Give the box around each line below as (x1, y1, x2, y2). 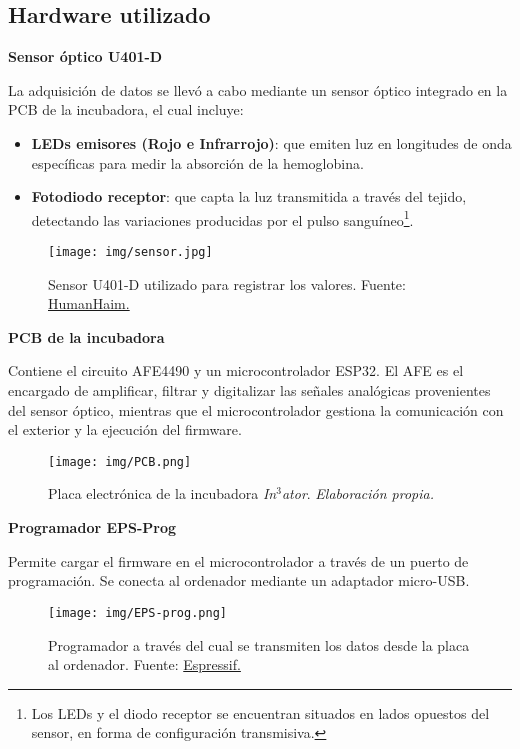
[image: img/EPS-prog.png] (48, 605, 227, 620)
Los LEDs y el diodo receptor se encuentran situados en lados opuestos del (31, 702, 490, 723)
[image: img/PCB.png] (48, 454, 192, 469)
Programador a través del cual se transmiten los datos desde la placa (48, 634, 470, 655)
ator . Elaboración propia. (281, 483, 434, 504)
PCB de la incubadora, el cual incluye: (8, 99, 244, 120)
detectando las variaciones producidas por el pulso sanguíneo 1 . (31, 206, 414, 230)
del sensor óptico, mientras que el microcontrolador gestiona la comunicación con (8, 399, 504, 420)
